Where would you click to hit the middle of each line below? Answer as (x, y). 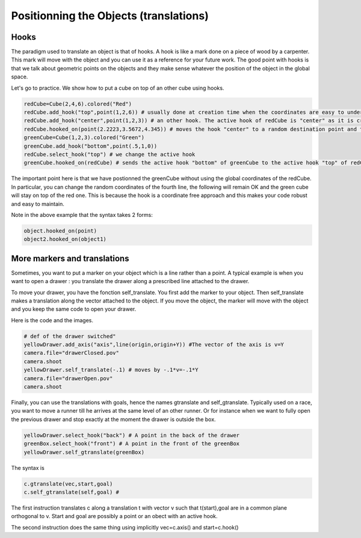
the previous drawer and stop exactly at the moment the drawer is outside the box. (113, 419)
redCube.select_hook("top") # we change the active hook (110, 154)
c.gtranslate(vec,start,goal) (68, 484)
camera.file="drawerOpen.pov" (68, 378)
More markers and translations (70, 258)
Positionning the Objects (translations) (110, 16)
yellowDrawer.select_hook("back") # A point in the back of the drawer (132, 435)
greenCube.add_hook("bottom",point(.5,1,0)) (91, 146)
